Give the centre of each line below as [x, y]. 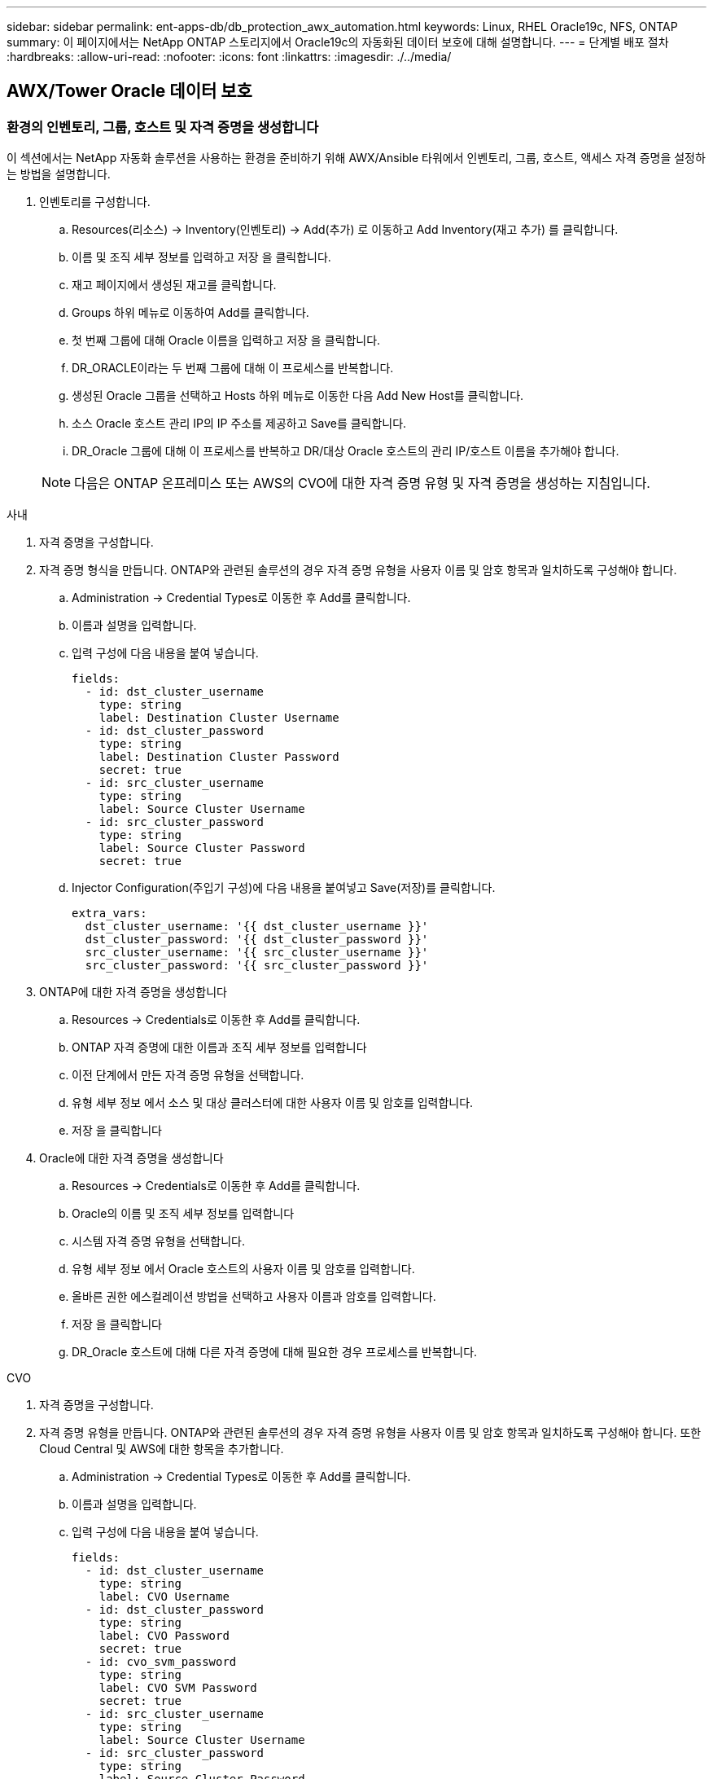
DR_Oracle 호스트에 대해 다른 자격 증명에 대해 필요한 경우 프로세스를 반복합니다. [275, 1352]
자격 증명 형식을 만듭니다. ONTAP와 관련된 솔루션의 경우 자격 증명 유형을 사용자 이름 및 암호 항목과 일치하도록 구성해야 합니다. [358, 570]
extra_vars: [109, 914]
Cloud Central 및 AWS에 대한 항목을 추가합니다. [162, 1449]
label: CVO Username [164, 1597]
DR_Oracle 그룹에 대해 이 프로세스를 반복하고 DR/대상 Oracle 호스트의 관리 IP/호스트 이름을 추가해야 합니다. [346, 451]
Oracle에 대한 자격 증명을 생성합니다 [131, 1158]
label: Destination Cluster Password [219, 757]
